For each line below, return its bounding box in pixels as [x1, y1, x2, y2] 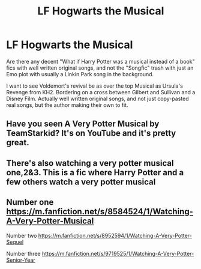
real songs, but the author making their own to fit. [6, 101, 128, 109]
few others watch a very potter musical [6, 177, 156, 187]
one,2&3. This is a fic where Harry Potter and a [6, 167, 184, 178]
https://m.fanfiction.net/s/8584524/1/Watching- [6, 207, 194, 217]
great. [6, 138, 29, 148]
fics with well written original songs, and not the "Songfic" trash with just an [6, 64, 194, 71]
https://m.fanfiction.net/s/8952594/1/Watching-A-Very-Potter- [38, 232, 192, 239]
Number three [6, 250, 41, 257]
